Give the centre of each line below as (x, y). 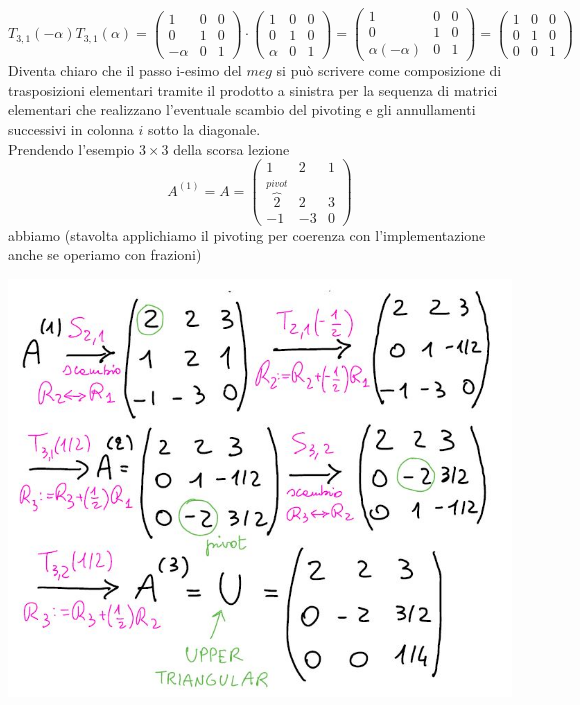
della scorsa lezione (231, 148)
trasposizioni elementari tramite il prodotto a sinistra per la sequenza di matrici (253, 89)
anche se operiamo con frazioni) (105, 254)
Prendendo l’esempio (71, 148)
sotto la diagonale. (204, 128)
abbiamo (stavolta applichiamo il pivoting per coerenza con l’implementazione (247, 234)
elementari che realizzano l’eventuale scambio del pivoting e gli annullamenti (242, 109)
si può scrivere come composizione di (389, 70)
